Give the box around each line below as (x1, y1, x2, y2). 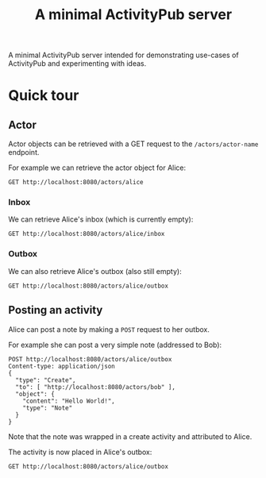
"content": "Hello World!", (22, 397, 115, 405)
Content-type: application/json (8, 362, 115, 370)
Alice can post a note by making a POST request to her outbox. (8, 324, 210, 334)
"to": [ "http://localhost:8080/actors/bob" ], (15, 383, 176, 391)
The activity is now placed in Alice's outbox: (8, 447, 152, 457)
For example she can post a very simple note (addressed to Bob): (8, 340, 222, 349)
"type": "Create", (15, 376, 77, 384)
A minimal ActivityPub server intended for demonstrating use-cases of (8, 50, 240, 60)
